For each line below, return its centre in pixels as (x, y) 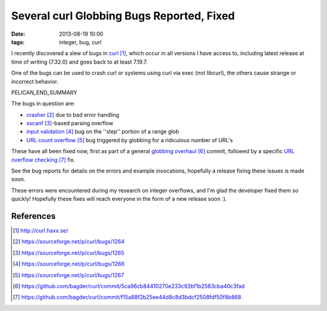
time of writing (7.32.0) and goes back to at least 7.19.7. (79, 62)
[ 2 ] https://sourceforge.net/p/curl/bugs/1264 (69, 241)
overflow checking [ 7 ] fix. (43, 160)
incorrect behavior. (35, 81)
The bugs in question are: (43, 103)
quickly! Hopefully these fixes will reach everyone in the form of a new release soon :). (119, 199)
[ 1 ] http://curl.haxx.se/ (41, 231)
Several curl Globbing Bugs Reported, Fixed (123, 16)
